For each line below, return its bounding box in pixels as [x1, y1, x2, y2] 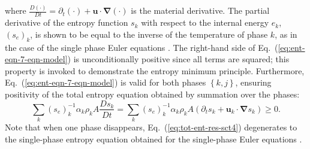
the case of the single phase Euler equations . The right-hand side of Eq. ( [5, 41, 278, 53]
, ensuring [235, 76, 272, 89]
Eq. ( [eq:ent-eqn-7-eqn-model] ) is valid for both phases [5, 76, 206, 89]
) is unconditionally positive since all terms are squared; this [67, 53, 290, 65]
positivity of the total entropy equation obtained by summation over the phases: [5, 87, 300, 100]
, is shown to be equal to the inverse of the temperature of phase [30, 28, 268, 40]
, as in [275, 28, 297, 40]
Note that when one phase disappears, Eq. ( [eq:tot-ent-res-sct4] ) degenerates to [5, 121, 297, 133]
